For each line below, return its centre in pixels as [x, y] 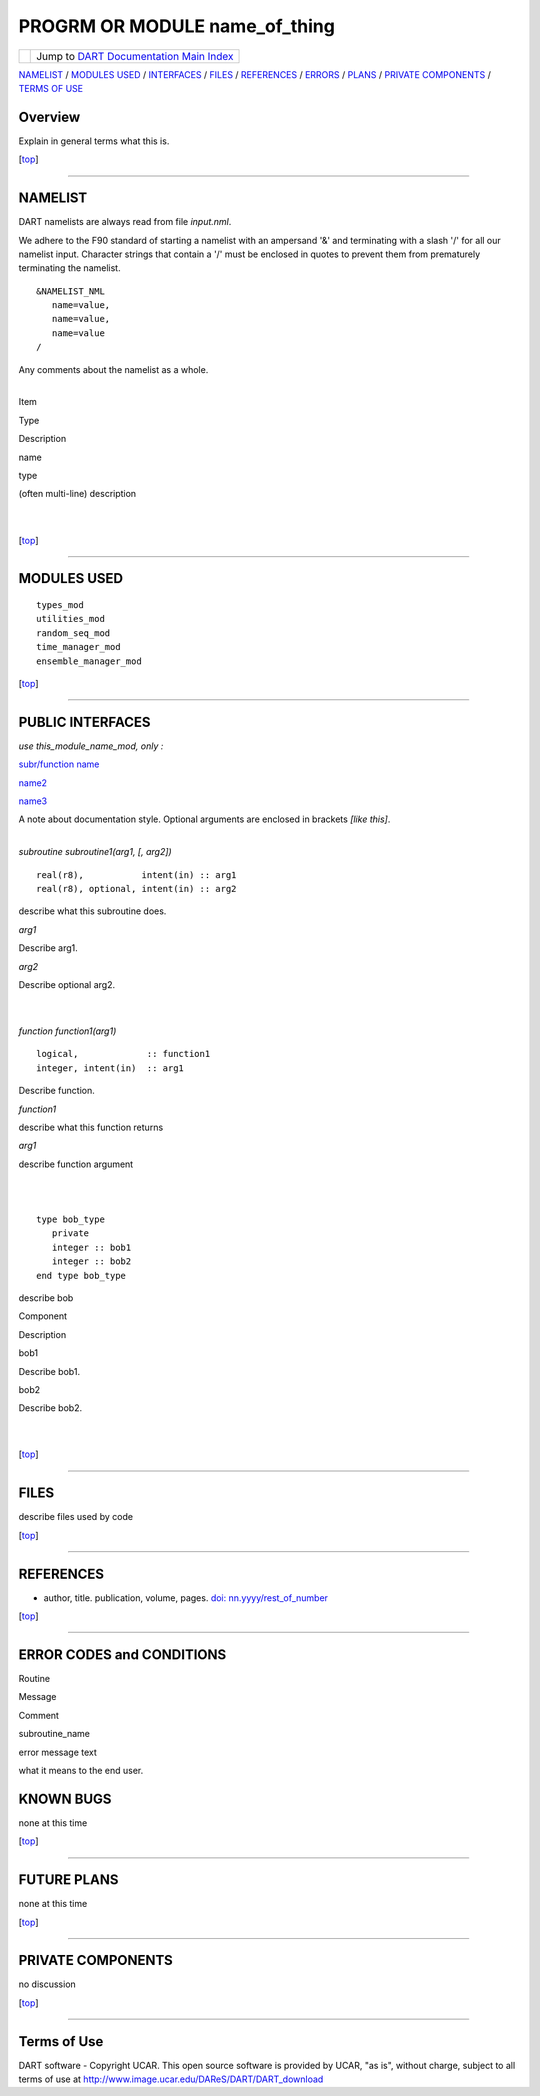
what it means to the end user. [81, 1770]
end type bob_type [81, 1275]
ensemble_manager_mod [89, 661]
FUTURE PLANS [68, 1880]
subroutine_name [54, 1734]
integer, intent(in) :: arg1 [110, 1068]
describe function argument [76, 1164]
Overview [49, 116]
